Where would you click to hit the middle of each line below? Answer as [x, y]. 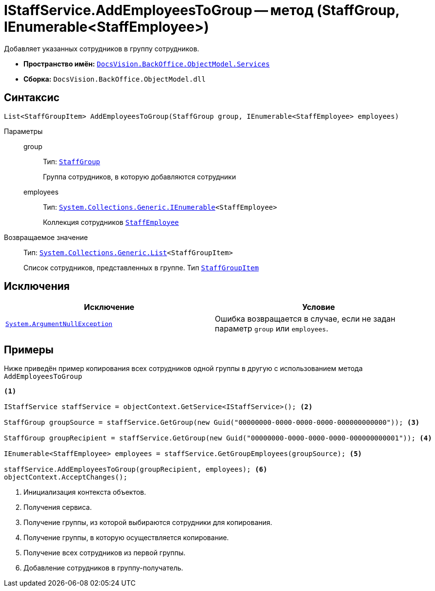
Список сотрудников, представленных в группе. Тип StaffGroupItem [141, 267]
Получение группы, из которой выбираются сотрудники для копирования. [148, 523]
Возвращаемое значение [46, 237]
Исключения [37, 286]
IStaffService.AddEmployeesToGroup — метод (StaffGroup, [202, 10]
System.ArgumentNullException [59, 324]
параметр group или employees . [272, 329]
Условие [319, 307]
